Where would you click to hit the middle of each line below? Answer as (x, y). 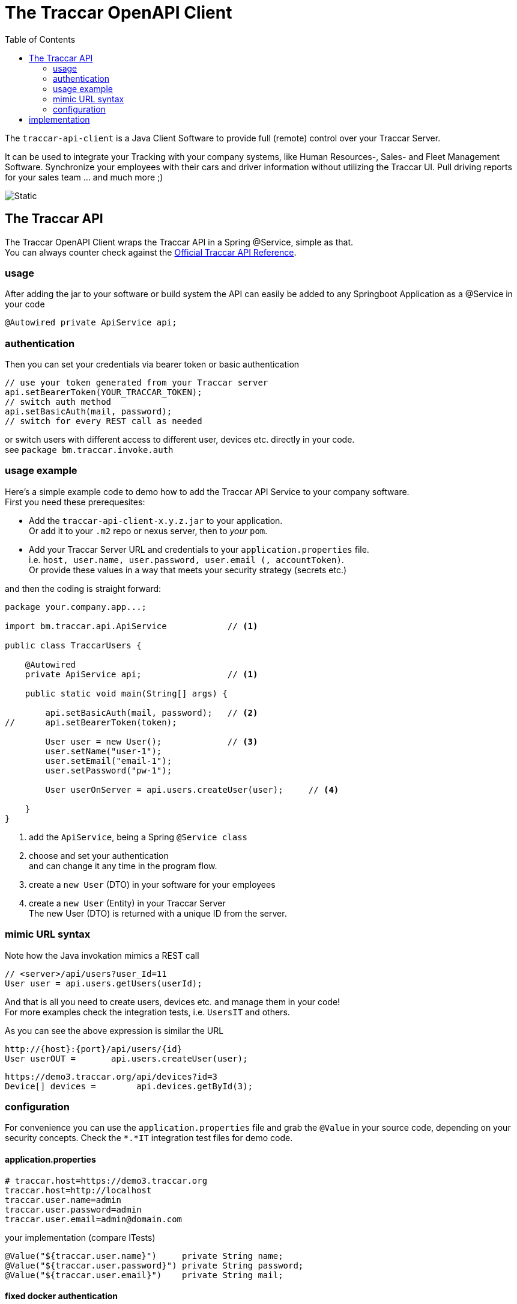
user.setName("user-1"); (104, 751)
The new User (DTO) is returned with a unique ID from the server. (158, 913)
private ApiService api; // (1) (141, 674)
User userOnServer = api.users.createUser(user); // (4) (192, 789)
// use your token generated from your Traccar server (137, 383)
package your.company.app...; (76, 607)
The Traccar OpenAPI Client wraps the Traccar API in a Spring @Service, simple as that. (179, 242)
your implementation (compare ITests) (80, 1237)
